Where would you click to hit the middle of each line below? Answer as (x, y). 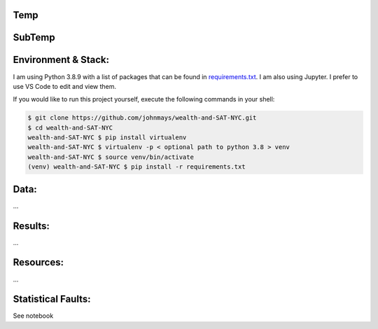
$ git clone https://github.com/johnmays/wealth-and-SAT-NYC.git (142, 118)
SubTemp (34, 37)
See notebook (33, 316)
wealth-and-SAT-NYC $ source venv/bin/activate (111, 157)
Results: (31, 226)
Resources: (38, 262)
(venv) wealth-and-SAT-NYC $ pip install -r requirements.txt (136, 167)
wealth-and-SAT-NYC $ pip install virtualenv (107, 138)
